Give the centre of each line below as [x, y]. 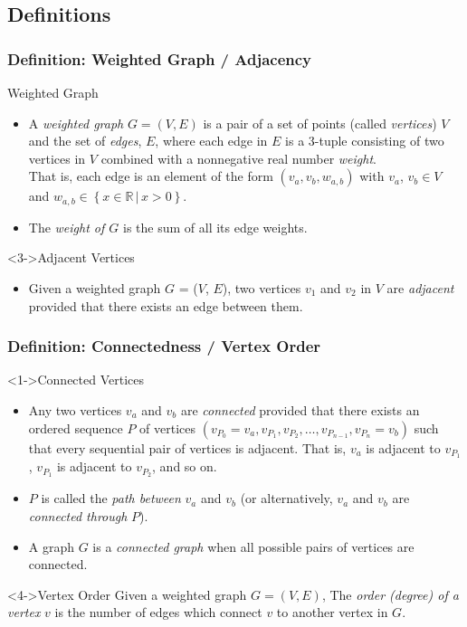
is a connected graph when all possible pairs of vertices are [253, 546]
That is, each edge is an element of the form [151, 176]
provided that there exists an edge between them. [166, 305]
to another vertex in [332, 612]
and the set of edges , [85, 141]
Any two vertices [75, 410]
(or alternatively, [286, 498]
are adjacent [420, 288]
